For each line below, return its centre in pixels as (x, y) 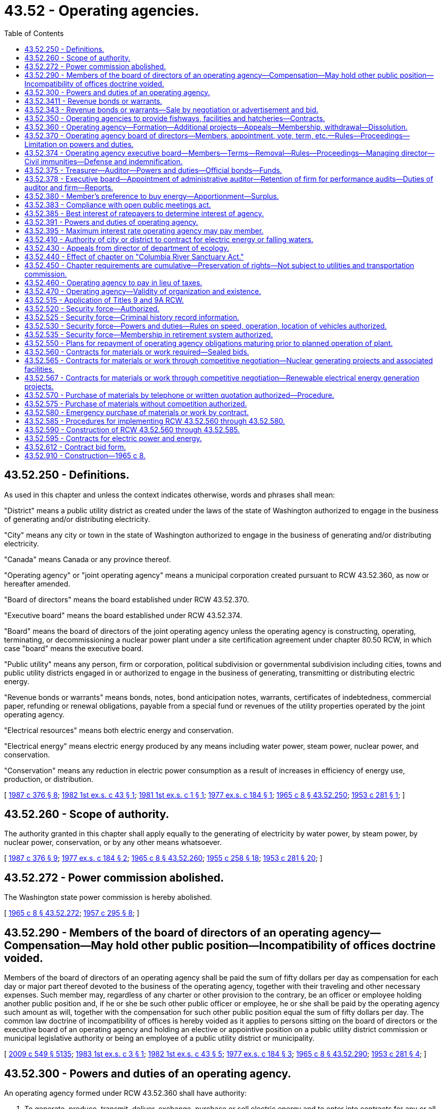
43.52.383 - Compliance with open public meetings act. (118, 205)
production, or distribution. (49, 779)
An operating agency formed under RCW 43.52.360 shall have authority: (125, 1093)
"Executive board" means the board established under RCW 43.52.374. (123, 615)
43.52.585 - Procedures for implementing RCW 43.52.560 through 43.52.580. (155, 421)
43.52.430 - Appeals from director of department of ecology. (127, 248)
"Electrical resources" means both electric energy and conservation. (119, 730)
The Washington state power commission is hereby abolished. (108, 897)
